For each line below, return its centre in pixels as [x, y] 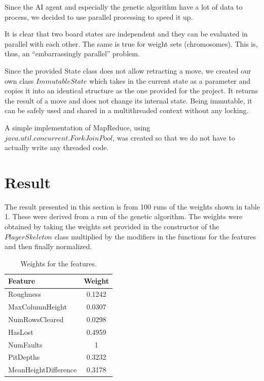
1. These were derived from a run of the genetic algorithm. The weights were [124, 216]
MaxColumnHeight [37, 307]
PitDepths [24, 357]
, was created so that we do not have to [174, 137]
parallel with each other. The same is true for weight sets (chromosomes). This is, [131, 43]
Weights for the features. [59, 263]
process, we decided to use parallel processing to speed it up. [99, 16]
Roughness [25, 294]
